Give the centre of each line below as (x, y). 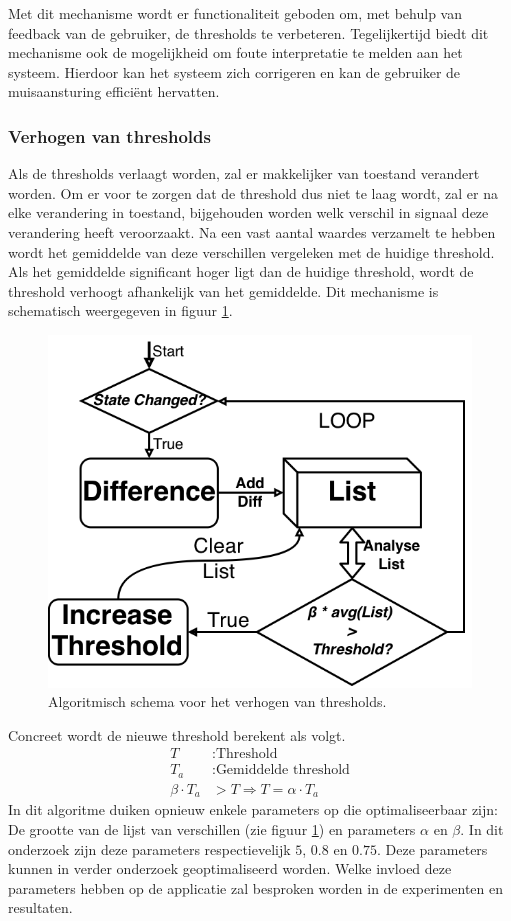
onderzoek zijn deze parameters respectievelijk (149, 848)
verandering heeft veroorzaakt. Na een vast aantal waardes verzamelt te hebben (252, 231)
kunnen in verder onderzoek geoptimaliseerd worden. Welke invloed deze (230, 868)
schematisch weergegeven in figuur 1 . (120, 310)
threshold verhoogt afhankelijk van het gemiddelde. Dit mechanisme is (223, 290)
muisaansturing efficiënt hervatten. (114, 91)
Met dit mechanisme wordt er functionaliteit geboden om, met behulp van (235, 13)
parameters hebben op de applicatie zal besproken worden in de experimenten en (256, 887)
